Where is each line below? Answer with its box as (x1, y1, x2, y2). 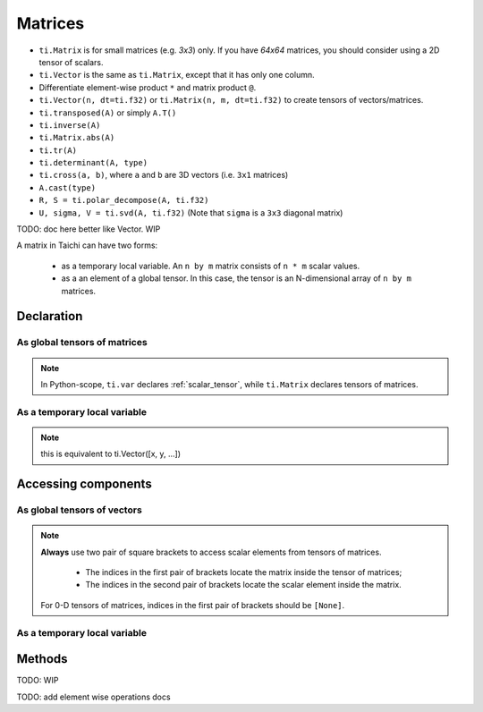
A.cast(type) (38, 182, 97, 192)
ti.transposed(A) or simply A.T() (38, 107, 177, 118)
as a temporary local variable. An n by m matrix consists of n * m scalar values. (61, 260, 360, 271)
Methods (16, 651, 68, 666)
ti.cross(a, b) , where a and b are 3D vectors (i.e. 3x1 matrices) (38, 170, 289, 181)
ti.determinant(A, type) (38, 157, 148, 168)
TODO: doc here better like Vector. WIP (16, 224, 161, 234)
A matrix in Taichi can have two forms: (16, 240, 158, 250)
